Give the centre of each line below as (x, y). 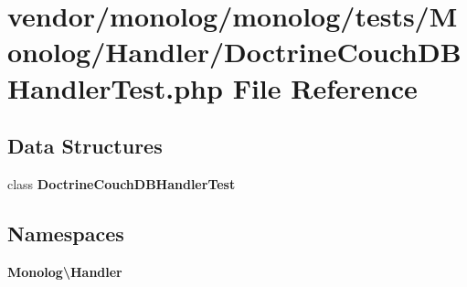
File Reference (325, 87)
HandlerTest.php (115, 87)
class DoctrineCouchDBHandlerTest (122, 183)
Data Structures (85, 146)
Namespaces (66, 233)
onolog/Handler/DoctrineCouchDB (234, 52)
